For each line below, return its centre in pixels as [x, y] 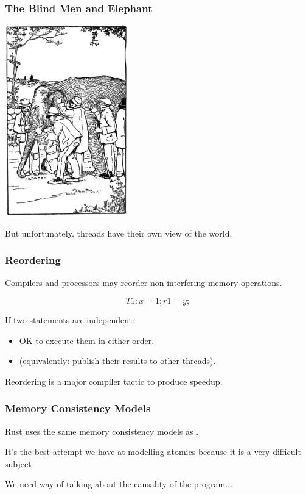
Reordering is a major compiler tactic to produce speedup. [114, 381]
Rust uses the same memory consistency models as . [102, 431]
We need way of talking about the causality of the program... [119, 484]
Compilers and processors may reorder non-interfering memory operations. [144, 283]
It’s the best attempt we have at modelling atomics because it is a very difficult [153, 452]
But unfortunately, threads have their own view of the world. [119, 233]
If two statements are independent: [70, 319]
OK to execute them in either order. [87, 340]
